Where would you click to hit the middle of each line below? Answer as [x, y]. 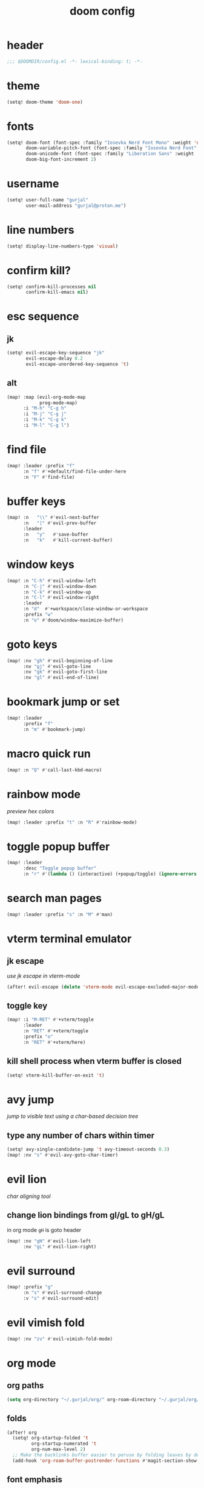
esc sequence [43, 316]
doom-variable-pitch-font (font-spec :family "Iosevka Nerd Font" [111, 148]
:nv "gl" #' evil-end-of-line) [61, 678]
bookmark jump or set [63, 702]
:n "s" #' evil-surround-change [62, 1293]
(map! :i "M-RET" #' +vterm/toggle [51, 1020]
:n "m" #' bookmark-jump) [54, 729]
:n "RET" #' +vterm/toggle [55, 1031]
